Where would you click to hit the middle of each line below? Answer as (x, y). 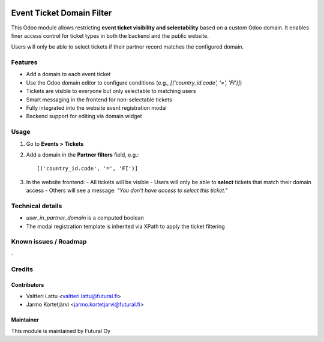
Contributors (28, 285)
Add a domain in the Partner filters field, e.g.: (82, 154)
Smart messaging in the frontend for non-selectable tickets (99, 100)
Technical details (37, 206)
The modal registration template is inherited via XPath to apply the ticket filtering (125, 226)
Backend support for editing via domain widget (84, 116)
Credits (22, 269)
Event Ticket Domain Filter (61, 13)
